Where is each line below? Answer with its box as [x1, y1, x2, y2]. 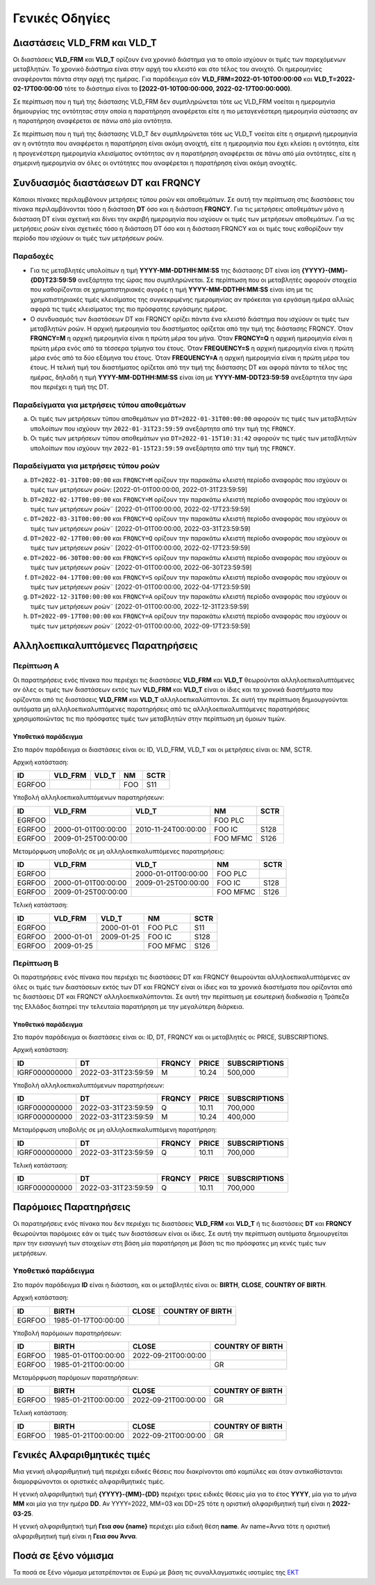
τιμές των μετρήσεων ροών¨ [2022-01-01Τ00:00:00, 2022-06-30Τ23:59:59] [30, 564, 252, 572]
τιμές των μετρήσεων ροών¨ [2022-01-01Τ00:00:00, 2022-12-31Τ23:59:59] [30, 602, 249, 610]
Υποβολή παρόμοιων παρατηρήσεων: [12, 1329, 122, 1337]
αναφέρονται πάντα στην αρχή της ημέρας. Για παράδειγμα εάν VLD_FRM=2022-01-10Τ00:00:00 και [12, 74, 312, 83]
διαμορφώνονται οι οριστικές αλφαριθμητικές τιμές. [12, 1477, 165, 1486]
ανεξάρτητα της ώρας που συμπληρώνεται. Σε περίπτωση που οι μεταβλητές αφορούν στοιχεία [77, 276, 357, 284]
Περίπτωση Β [12, 959, 59, 969]
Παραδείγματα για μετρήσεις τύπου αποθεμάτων [12, 400, 187, 410]
